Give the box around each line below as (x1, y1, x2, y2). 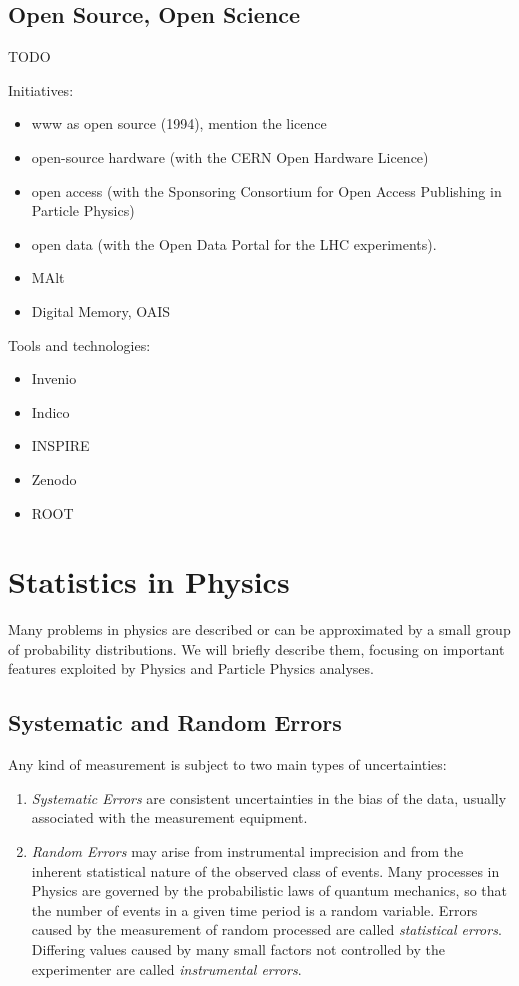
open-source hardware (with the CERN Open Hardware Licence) (31, 146, 429, 167)
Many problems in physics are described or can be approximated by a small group (8, 619, 511, 640)
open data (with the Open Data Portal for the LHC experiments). (31, 233, 437, 254)
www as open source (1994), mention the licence (31, 113, 327, 134)
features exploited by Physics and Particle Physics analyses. (8, 658, 374, 679)
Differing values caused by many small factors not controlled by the (31, 938, 446, 959)
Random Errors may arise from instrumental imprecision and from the (31, 841, 464, 861)
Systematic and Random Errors (8, 707, 342, 738)
